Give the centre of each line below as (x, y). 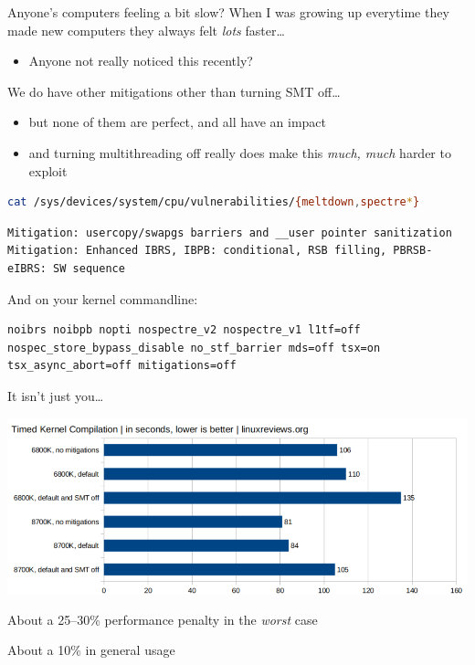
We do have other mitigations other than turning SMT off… (174, 91)
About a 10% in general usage (91, 650)
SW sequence (89, 268)
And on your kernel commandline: (103, 298)
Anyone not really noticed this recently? (141, 61)
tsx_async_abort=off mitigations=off (122, 366)
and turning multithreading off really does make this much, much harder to (240, 152)
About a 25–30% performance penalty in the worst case (163, 619)
